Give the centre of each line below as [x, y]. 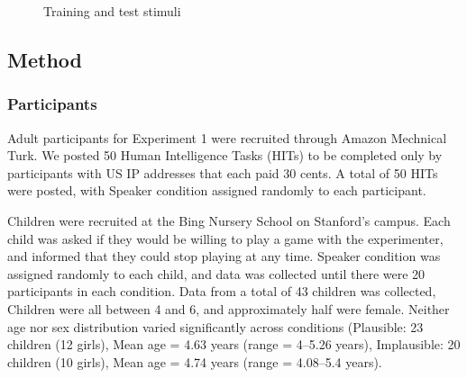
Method [45, 59]
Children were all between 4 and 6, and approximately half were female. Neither [229, 308]
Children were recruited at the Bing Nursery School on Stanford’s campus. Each [229, 220]
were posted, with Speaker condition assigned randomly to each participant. [217, 190]
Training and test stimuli [112, 11]
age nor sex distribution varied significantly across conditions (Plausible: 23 [215, 326]
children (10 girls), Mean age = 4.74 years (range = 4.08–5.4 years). [195, 361]
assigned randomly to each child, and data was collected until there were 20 [216, 273]
